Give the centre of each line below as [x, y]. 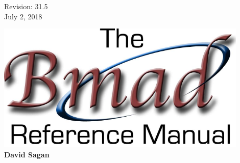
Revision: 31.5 [26, 6]
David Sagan [27, 154]
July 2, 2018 [23, 16]
